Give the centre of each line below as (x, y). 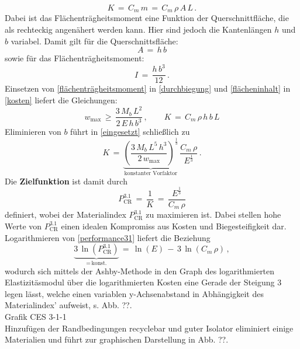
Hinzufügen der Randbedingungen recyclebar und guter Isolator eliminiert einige (149, 328)
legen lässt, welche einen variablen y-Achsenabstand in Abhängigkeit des (134, 293)
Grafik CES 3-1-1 (36, 316)
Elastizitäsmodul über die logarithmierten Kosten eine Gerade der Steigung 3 (143, 282)
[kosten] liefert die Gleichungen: (61, 100)
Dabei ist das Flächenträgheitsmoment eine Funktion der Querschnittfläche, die (147, 18)
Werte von (23, 226)
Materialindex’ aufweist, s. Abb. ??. (68, 305)
